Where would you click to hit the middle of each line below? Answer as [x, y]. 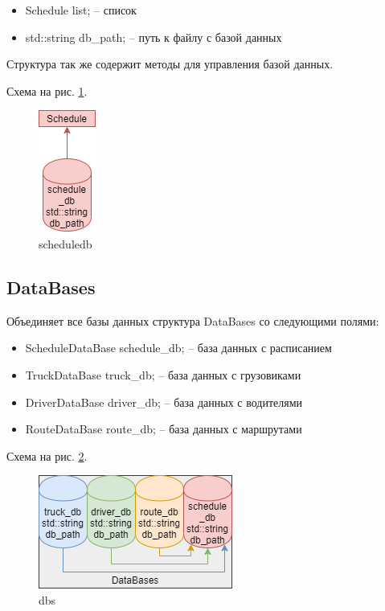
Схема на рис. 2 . [47, 455]
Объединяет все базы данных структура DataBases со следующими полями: [193, 320]
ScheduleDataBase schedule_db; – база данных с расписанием [178, 348]
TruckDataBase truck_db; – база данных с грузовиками [163, 374]
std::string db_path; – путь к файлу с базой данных [154, 37]
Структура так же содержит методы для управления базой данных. [170, 64]
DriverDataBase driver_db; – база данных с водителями [164, 402]
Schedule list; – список [81, 10]
